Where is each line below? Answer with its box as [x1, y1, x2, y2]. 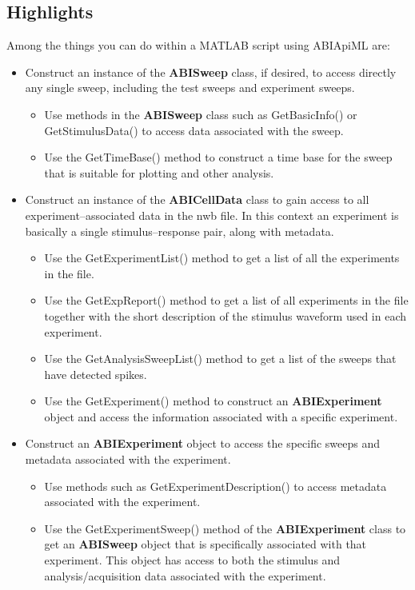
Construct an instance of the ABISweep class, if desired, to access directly [25, 63, 397, 80]
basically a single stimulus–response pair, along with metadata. [25, 222, 334, 239]
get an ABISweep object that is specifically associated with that [44, 536, 367, 552]
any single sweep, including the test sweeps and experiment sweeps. [25, 79, 355, 96]
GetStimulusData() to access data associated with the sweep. [44, 122, 344, 138]
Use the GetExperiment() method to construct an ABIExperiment [44, 393, 382, 409]
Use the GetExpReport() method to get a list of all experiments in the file [44, 292, 409, 309]
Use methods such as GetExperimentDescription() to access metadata [44, 477, 387, 494]
